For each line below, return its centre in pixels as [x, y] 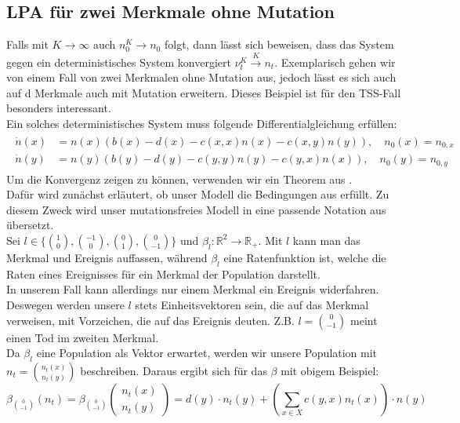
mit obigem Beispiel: [330, 370]
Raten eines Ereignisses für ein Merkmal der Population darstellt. [163, 273]
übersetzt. [30, 225]
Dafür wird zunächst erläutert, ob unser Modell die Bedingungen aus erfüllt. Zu [198, 194]
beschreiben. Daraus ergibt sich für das [174, 370]
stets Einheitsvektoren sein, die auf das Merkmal [252, 304]
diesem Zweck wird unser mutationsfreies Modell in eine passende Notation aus [196, 209]
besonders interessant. [59, 108]
